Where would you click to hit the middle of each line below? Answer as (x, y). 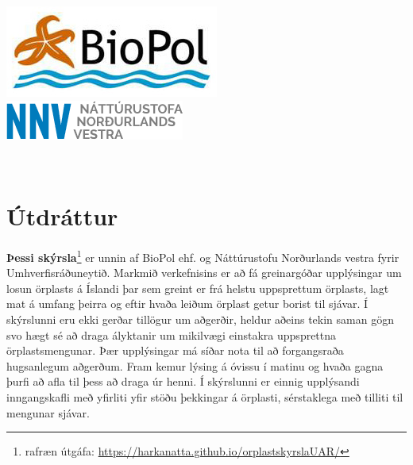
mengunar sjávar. (48, 412)
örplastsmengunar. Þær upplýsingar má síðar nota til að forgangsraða (175, 350)
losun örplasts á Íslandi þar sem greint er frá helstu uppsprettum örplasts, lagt (198, 288)
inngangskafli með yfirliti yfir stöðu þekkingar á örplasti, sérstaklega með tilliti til (205, 396)
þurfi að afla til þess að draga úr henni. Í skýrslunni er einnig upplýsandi (183, 381)
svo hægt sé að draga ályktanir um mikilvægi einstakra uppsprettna (172, 334)
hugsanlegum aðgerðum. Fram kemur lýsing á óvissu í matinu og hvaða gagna (195, 365)
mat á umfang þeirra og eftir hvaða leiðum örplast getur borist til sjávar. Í (187, 304)
